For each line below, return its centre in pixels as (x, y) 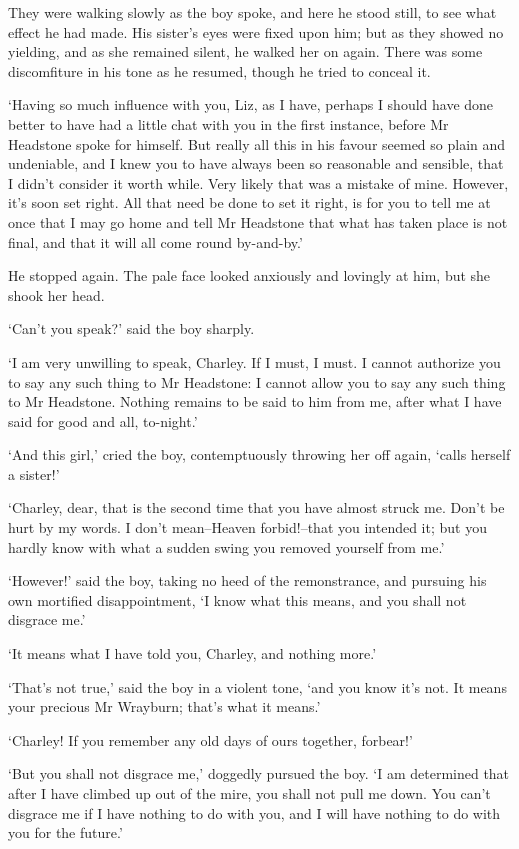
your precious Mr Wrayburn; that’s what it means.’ (164, 706)
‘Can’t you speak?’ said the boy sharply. (131, 328)
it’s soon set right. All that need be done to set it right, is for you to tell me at (249, 202)
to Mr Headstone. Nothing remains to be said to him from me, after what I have (255, 401)
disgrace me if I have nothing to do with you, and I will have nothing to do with (254, 812)
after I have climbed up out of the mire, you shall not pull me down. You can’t (249, 793)
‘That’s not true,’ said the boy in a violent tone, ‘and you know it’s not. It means (257, 686)
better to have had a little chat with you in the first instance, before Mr (228, 123)
